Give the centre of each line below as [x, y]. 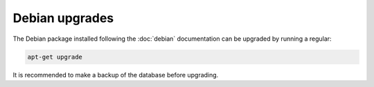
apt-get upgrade [55, 57]
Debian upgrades [63, 18]
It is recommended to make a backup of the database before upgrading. [116, 75]
